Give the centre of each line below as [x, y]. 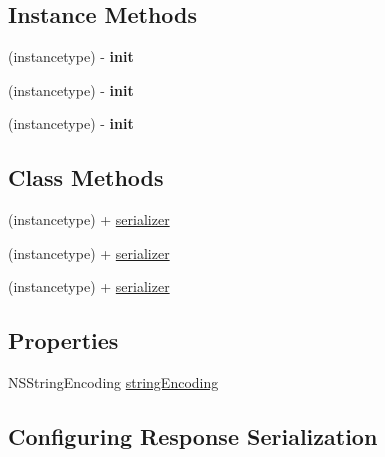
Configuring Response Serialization [193, 436]
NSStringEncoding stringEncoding [113, 382]
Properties [63, 340]
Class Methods [86, 177]
